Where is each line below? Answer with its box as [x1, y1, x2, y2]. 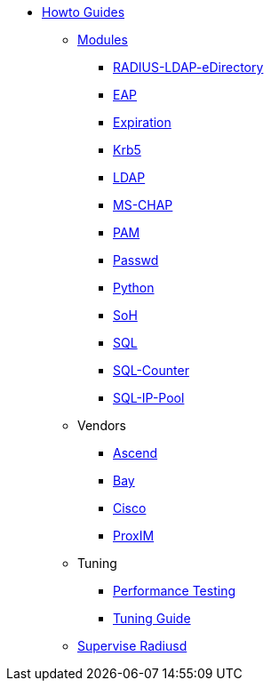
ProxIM [113, 528, 155, 543]
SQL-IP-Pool [113, 390, 185, 405]
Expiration [113, 115, 171, 130]
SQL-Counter [113, 363, 189, 378]
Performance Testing [113, 583, 235, 598]
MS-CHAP [113, 197, 173, 212]
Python [113, 280, 155, 295]
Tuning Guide [113, 611, 191, 626]
